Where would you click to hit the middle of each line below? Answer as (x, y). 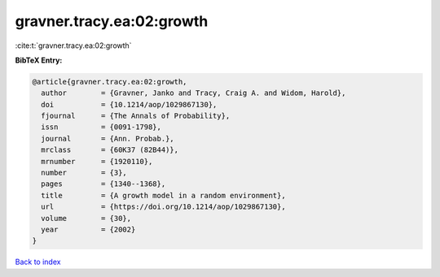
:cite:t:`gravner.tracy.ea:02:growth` (73, 45)
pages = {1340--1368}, (103, 184)
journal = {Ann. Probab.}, (108, 138)
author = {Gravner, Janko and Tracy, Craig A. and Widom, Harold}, (194, 93)
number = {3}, (84, 173)
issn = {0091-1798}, (101, 127)
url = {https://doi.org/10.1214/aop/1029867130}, (163, 207)
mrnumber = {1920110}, (97, 161)
